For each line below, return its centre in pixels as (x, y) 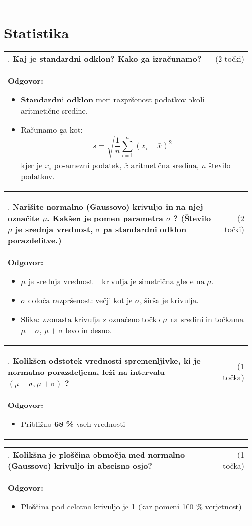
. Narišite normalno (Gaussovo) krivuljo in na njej (105, 206)
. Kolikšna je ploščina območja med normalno (96, 454)
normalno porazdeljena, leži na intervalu (86, 372)
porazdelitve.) (35, 240)
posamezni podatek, (88, 165)
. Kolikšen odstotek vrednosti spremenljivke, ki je (104, 360)
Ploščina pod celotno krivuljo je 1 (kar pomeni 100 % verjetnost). (133, 506)
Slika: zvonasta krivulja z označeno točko (91, 319)
